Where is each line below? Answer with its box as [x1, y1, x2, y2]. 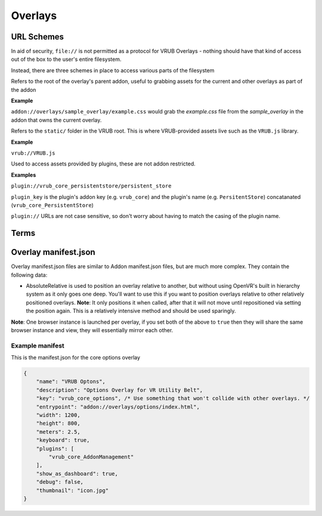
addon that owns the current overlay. [11, 116, 102, 124]
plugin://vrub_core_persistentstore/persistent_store [11, 183, 172, 189]
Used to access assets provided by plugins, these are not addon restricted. [11, 160, 196, 167]
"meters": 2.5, [36, 428, 80, 435]
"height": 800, [36, 420, 80, 427]
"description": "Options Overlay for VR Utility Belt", [36, 386, 203, 394]
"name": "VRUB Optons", [36, 378, 106, 385]
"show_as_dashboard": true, [36, 470, 119, 477]
